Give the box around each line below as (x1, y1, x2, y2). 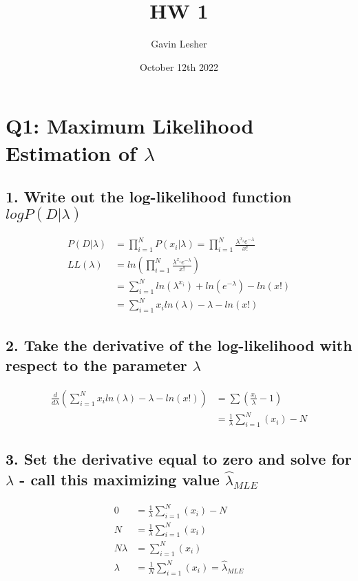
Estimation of (6, 138, 136, 167)
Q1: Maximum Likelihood (6, 112, 254, 140)
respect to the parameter (6, 354, 187, 375)
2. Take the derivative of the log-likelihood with (6, 334, 352, 355)
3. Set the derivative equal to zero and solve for (6, 448, 352, 469)
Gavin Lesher (151, 36, 207, 51)
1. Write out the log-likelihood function (6, 186, 292, 207)
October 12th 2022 (140, 59, 218, 74)
